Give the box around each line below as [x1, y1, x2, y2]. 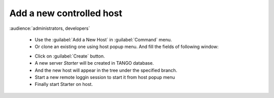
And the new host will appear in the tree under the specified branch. [35, 67, 178, 73]
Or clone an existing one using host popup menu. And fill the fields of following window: [35, 43, 219, 50]
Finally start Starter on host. [35, 81, 93, 87]
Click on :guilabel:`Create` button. [35, 53, 105, 59]
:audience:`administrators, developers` [9, 25, 90, 31]
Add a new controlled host [9, 8, 123, 19]
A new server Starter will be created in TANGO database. [35, 60, 154, 66]
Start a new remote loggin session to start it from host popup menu [35, 74, 175, 80]
